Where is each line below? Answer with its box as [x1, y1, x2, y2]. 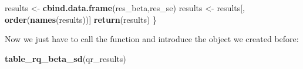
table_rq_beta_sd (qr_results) [5, 52, 126, 64]
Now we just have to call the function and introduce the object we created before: [5, 33, 299, 45]
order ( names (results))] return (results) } [5, 13, 157, 25]
